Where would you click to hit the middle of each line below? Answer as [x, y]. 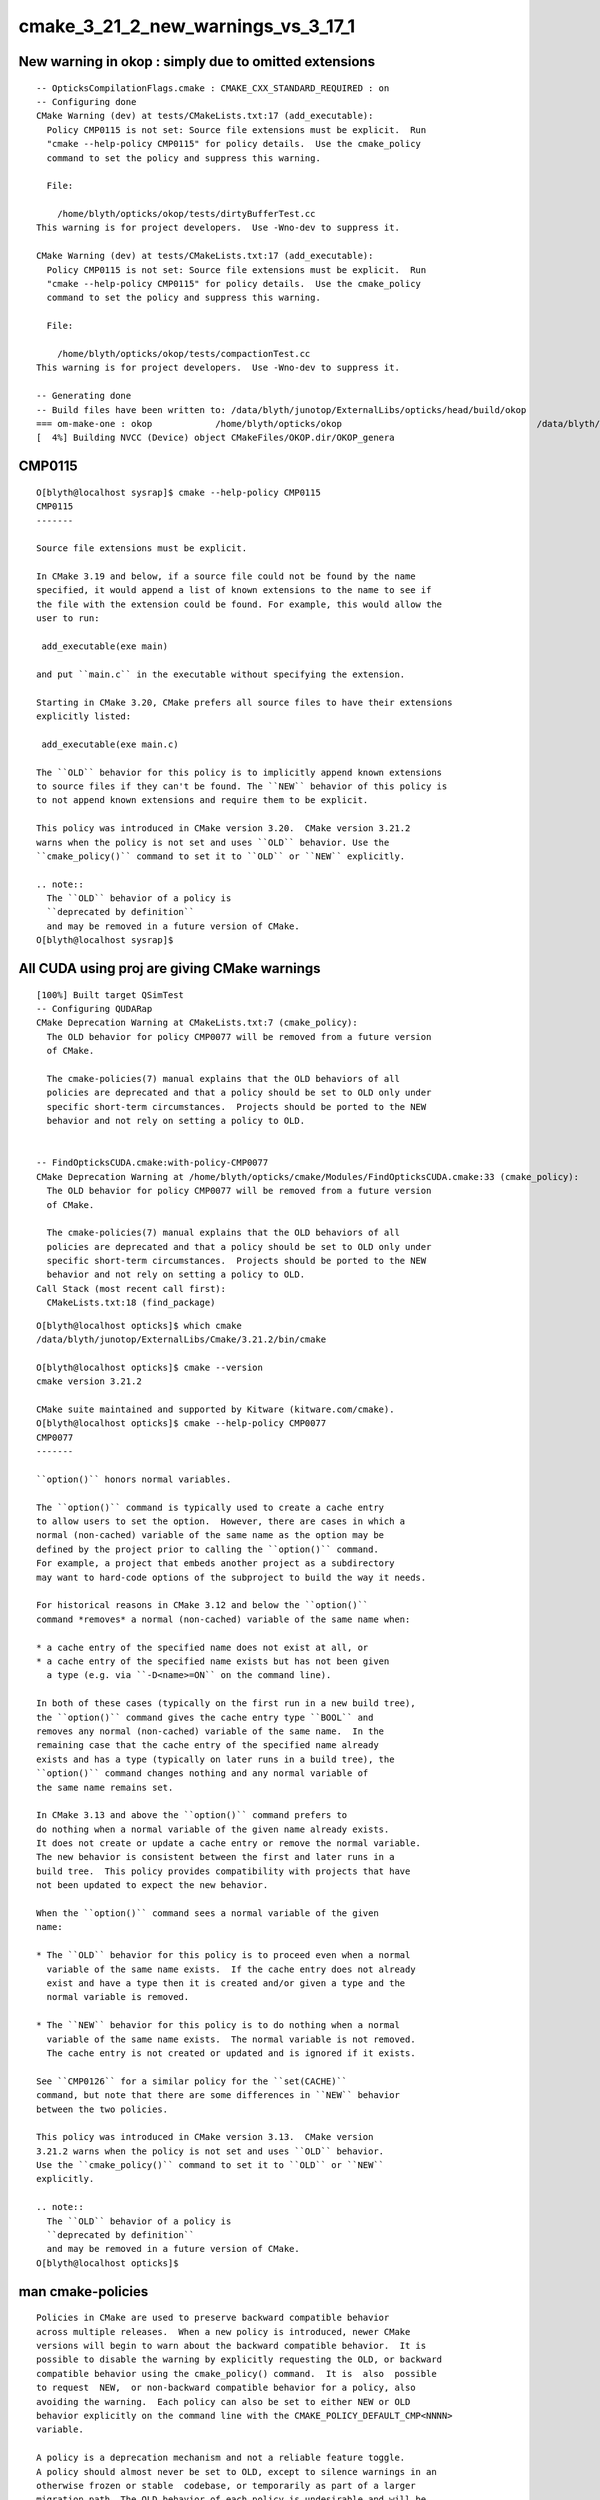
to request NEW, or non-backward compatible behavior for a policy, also [226, 2388]
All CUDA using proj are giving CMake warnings [169, 968]
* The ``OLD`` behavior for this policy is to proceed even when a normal [223, 1955]
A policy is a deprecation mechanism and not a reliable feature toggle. [221, 2458]
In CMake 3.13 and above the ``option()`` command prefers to [192, 1815]
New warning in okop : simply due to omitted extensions [196, 61]
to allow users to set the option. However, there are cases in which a [221, 1521]
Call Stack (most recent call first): [131, 1288]
